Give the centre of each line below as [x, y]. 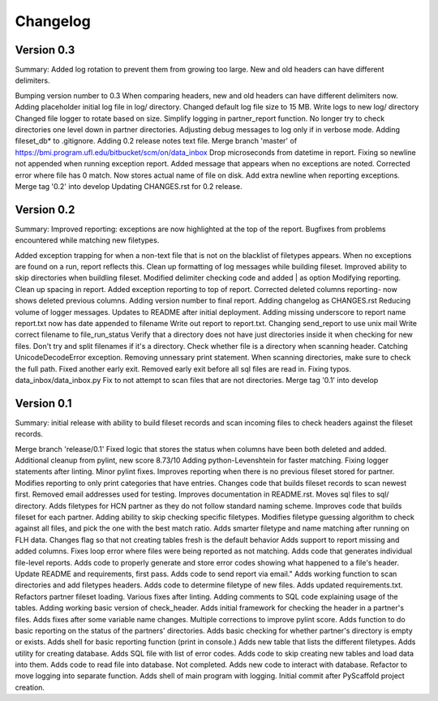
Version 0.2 [45, 210]
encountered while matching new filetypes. [87, 240]
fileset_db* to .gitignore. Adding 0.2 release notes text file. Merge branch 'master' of [156, 141]
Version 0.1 [43, 403]
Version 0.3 [45, 50]
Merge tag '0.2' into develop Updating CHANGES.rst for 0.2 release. [129, 186]
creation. [30, 687]
